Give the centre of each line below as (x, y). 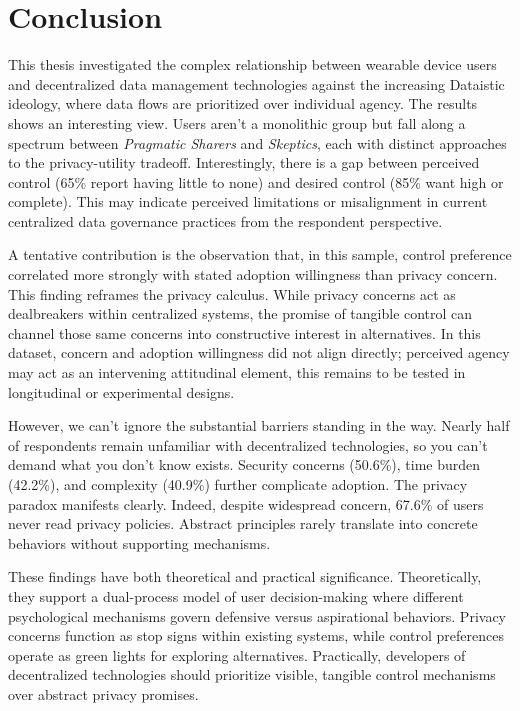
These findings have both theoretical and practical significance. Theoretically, (245, 576)
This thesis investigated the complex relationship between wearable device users (252, 64)
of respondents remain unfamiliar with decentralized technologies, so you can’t (248, 444)
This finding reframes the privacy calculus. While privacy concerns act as (232, 293)
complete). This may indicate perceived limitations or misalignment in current (248, 201)
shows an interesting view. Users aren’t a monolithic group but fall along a (237, 122)
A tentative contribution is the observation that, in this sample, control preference (260, 254)
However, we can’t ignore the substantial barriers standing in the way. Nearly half (259, 425)
